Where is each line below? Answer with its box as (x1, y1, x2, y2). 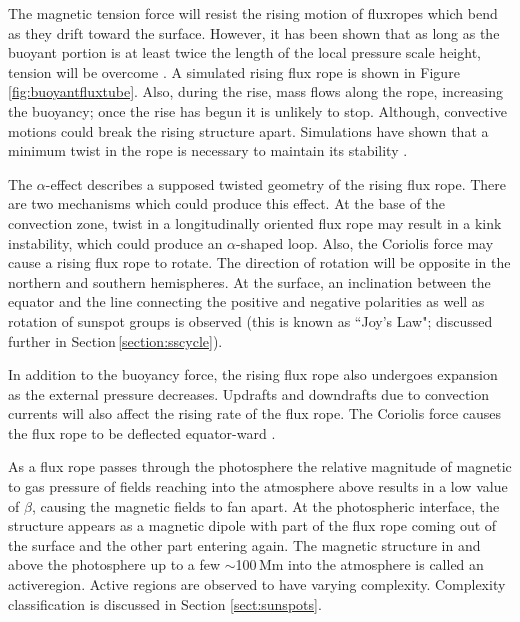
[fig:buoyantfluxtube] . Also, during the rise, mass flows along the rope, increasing (8, 81, 503, 102)
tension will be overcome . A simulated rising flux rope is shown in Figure (8, 61, 460, 82)
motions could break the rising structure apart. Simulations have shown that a (8, 120, 489, 141)
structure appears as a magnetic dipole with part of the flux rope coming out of (8, 515, 497, 536)
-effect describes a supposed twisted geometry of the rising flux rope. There (45, 173, 507, 194)
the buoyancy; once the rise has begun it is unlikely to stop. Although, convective (8, 100, 507, 121)
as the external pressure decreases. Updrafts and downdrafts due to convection (8, 383, 490, 404)
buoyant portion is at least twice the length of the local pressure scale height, (8, 42, 481, 63)
